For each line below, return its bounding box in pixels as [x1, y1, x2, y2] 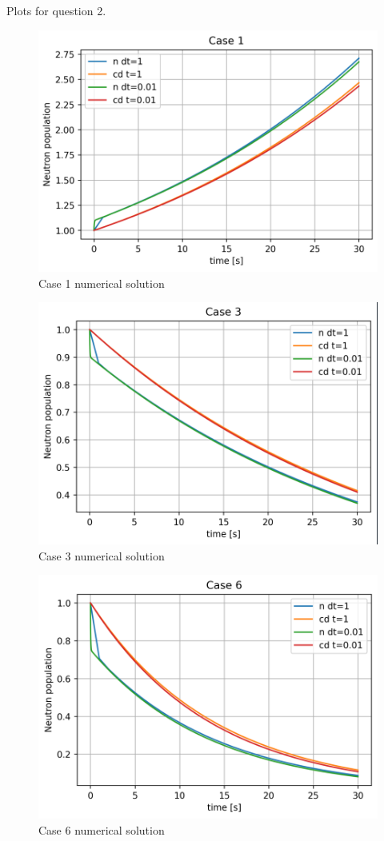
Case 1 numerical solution [38, 274, 165, 291]
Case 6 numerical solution [38, 821, 165, 838]
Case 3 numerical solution [38, 547, 165, 564]
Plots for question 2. [6, 2, 106, 18]
